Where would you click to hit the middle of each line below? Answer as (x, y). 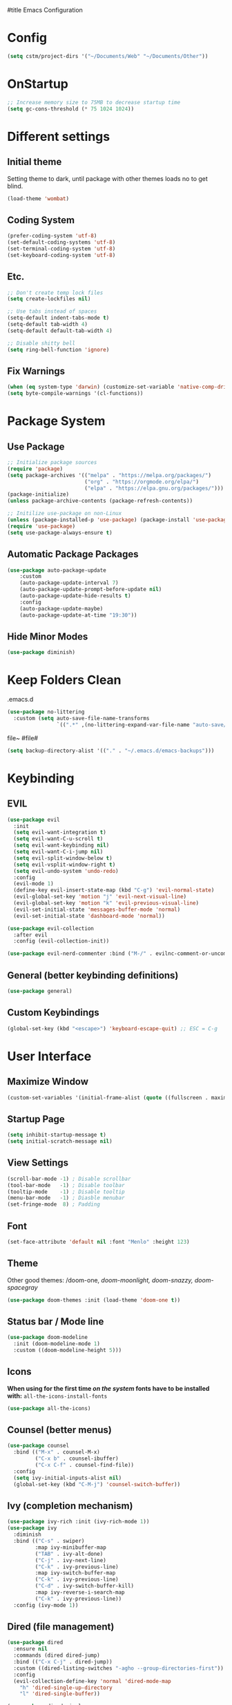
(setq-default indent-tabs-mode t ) (58, 318)
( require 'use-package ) (41, 526)
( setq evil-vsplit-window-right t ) (65, 865)
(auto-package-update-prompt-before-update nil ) (91, 590)
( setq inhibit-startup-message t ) (57, 1135)
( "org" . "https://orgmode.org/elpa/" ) (141, 482)
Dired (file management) (61, 1627)
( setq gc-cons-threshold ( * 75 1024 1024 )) (71, 109)
